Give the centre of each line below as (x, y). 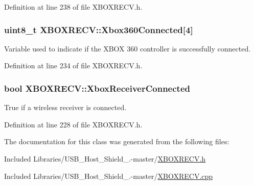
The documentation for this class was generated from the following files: (117, 141)
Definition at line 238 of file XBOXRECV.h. (73, 7)
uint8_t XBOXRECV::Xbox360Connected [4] (99, 29)
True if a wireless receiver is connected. (65, 107)
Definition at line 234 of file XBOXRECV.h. (73, 65)
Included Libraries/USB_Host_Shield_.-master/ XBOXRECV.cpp (109, 176)
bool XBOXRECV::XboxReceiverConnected (97, 88)
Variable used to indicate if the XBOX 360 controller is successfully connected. (128, 48)
